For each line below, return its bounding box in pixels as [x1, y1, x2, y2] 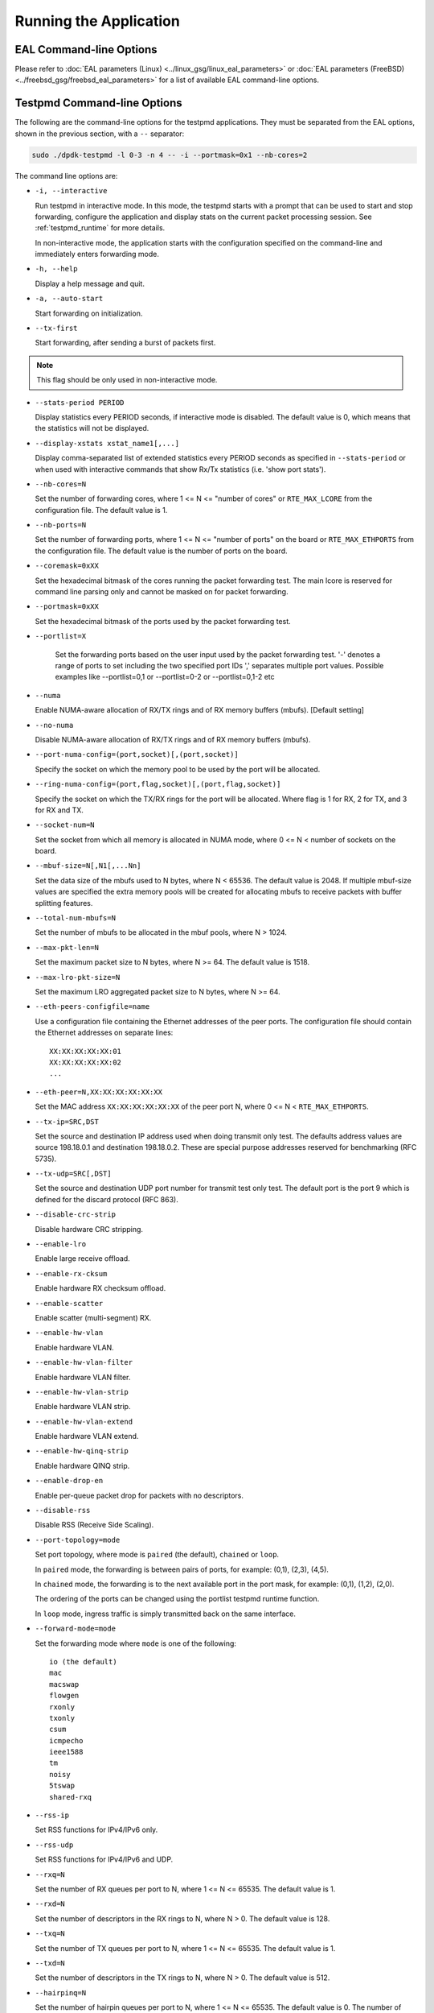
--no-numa [35, 721, 74, 730]
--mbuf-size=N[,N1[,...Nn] [35, 862, 141, 870]
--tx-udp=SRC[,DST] [35, 1169, 112, 1179]
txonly [49, 1713, 76, 1722]
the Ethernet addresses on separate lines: [35, 1027, 174, 1038]
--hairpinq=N [35, 1988, 87, 1997]
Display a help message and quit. [35, 279, 145, 288]
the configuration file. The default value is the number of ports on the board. [35, 546, 288, 556]
